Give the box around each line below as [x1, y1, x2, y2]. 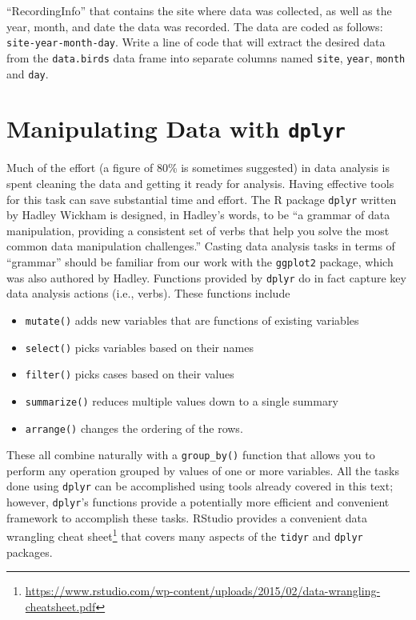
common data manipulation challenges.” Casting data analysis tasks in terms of [6, 238, 395, 254]
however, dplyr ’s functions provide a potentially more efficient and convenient [6, 494, 390, 510]
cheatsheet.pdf [25, 598, 96, 614]
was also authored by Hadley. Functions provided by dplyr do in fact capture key [6, 269, 406, 286]
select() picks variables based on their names [25, 338, 254, 355]
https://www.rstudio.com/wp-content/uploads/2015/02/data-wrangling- [25, 582, 381, 599]
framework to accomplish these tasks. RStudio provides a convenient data [6, 509, 368, 526]
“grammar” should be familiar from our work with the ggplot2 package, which [6, 254, 394, 270]
